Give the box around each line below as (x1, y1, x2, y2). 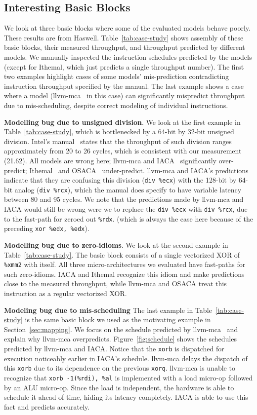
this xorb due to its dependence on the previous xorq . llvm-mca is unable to (4, 363, 235, 373)
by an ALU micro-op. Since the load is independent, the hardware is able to (4, 382, 234, 392)
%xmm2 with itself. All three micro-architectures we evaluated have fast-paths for (4, 259, 246, 269)
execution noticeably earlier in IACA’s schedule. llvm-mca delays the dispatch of (4, 353, 248, 363)
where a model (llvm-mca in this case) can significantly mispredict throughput (4, 90, 245, 101)
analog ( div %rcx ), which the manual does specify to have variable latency (14, 184, 242, 194)
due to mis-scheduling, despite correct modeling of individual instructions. (4, 100, 228, 110)
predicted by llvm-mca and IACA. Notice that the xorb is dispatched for (4, 343, 224, 353)
